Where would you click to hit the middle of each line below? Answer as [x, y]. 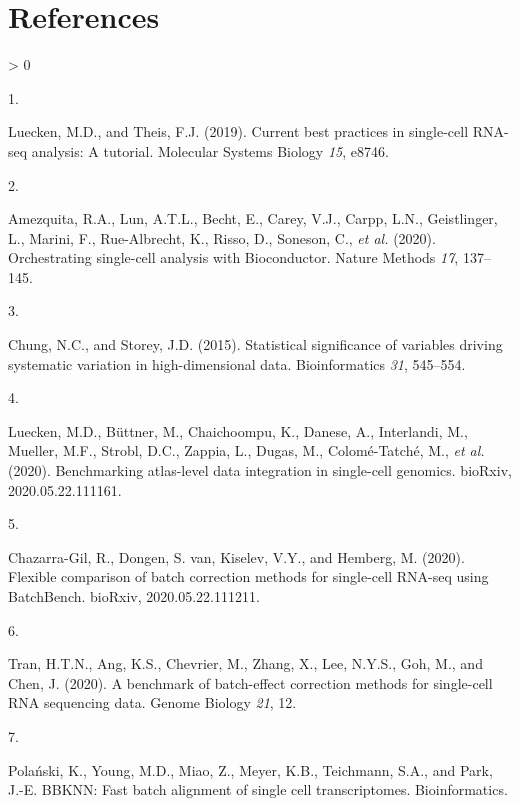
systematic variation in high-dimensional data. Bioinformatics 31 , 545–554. [237, 363]
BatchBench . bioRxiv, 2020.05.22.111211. [134, 596]
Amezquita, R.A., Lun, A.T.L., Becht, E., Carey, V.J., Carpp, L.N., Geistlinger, [253, 218]
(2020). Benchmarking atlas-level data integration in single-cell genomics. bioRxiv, [260, 470]
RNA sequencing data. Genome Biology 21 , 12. [152, 702]
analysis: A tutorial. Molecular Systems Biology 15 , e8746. [210, 150]
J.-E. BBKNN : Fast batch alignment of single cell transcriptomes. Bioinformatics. [258, 789]
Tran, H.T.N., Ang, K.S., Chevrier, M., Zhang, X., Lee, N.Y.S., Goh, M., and [245, 663]
